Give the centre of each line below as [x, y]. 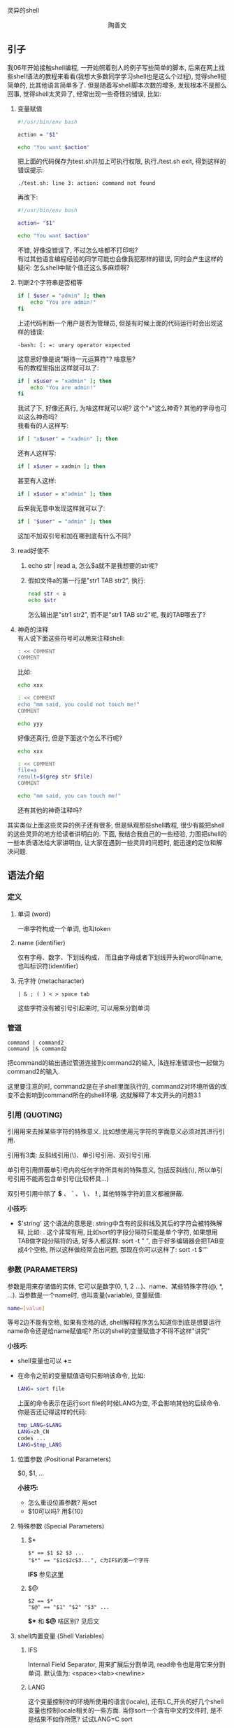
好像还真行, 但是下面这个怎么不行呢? [70, 738]
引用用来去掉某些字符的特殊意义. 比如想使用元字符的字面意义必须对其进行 [113, 1131]
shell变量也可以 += [44, 1361]
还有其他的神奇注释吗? [50, 810]
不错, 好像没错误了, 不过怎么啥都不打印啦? [78, 250]
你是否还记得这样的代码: [52, 1412]
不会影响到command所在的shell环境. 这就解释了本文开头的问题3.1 [107, 1095]
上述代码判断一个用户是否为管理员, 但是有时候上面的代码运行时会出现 [117, 323]
